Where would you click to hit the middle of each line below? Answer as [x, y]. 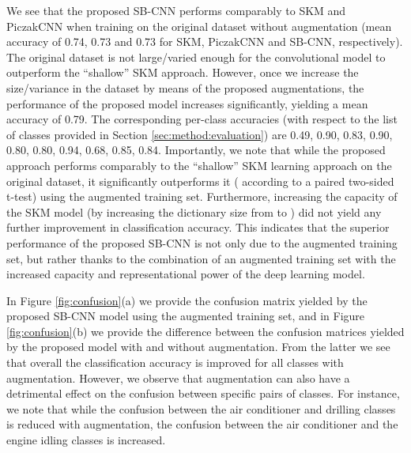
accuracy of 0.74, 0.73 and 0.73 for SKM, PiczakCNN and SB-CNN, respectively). [205, 42]
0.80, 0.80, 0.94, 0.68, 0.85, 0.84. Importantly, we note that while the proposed [196, 150]
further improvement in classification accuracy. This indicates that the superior [198, 227]
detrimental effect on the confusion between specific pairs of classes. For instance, [203, 393]
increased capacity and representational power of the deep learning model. [186, 274]
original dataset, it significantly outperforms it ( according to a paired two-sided [200, 181]
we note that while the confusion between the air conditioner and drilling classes [201, 408]
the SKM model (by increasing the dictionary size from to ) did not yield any [194, 211]
